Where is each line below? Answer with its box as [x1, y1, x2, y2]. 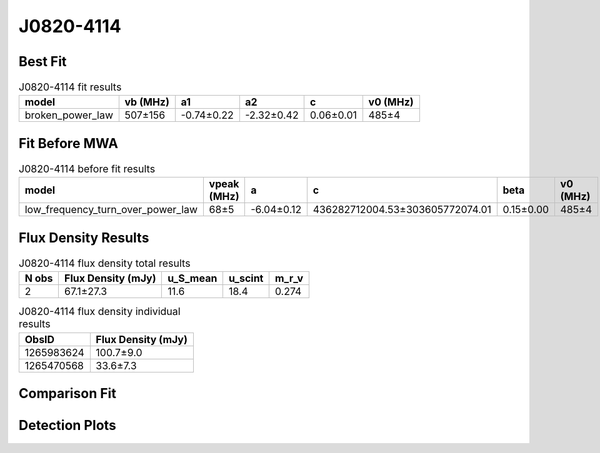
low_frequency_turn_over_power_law [24, 203, 199, 217]
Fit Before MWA [18, 135, 119, 152]
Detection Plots [18, 417, 117, 434]
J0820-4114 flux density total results [18, 256, 191, 270]
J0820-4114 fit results [18, 80, 122, 94]
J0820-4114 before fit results [18, 162, 156, 176]
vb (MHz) [124, 95, 170, 109]
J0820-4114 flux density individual [18, 305, 181, 319]
